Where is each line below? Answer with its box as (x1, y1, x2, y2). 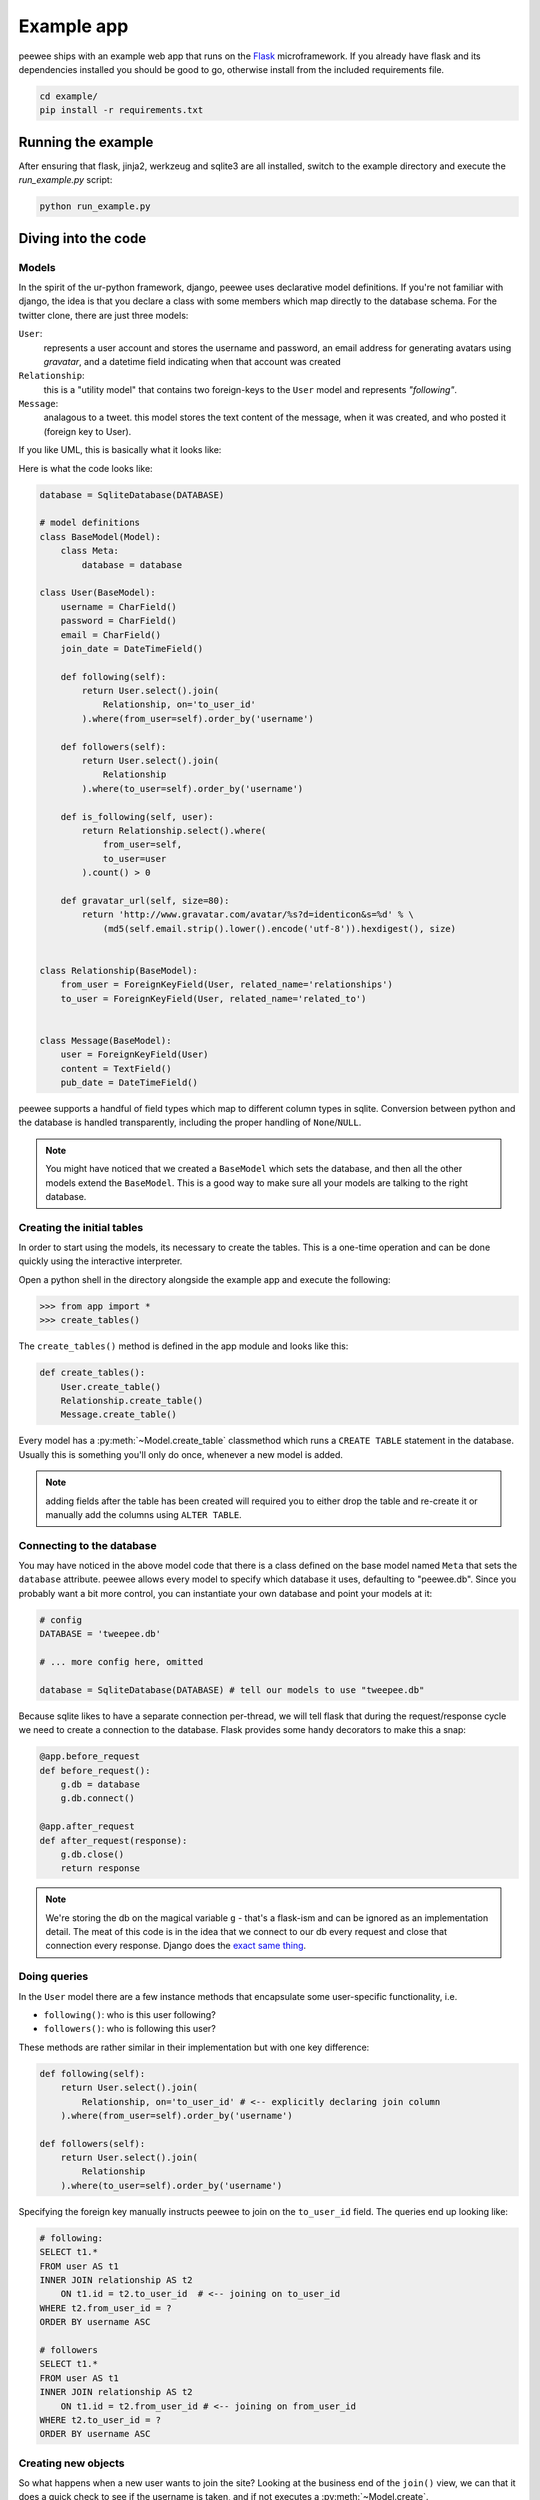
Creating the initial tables (18, 1220, 144, 1234)
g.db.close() (60, 1848, 125, 1860)
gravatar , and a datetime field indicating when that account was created (43, 355, 342, 367)
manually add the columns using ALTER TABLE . (45, 1508, 242, 1520)
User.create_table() (60, 1381, 162, 1392)
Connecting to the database (18, 1538, 157, 1552)
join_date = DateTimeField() (60, 643, 204, 654)
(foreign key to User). (43, 425, 132, 437)
